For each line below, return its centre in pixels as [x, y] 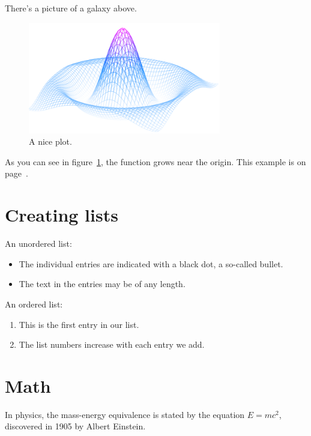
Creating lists [62, 215]
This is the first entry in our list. [79, 324]
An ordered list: [34, 304]
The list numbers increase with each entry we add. [112, 344]
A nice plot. [50, 141]
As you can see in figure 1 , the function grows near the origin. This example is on [155, 161]
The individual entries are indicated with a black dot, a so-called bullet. [151, 263]
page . [17, 173]
